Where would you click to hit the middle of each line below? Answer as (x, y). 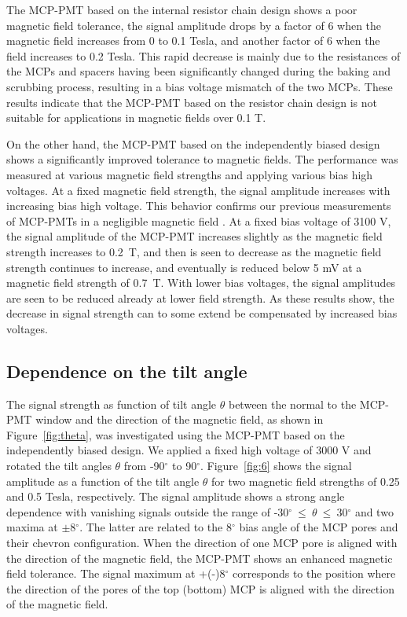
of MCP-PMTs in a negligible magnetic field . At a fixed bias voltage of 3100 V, (199, 220)
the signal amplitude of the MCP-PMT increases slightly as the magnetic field (194, 236)
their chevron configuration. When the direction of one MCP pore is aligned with (202, 543)
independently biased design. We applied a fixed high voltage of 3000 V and (189, 450)
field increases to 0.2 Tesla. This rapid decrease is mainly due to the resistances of (203, 55)
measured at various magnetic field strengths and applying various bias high (190, 174)
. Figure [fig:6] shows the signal (276, 466)
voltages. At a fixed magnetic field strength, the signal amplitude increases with (198, 190)
